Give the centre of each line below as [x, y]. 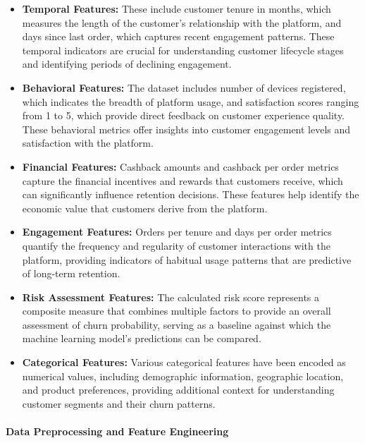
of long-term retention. [71, 273]
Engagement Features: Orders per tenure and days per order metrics [177, 232]
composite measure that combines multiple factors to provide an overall [177, 311]
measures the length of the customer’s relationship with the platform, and [182, 22]
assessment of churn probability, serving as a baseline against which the [177, 324]
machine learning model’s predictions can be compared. [142, 338]
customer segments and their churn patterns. [119, 403]
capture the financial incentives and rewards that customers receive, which [182, 180]
